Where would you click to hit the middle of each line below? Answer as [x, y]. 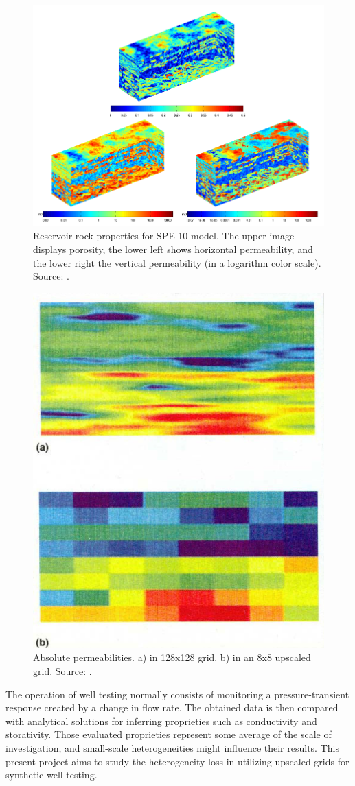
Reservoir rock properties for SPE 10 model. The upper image [164, 236]
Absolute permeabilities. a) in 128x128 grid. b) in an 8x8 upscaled [172, 657]
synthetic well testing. [51, 775]
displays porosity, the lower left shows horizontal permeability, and [173, 249]
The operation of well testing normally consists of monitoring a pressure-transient [177, 694]
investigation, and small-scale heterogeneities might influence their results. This [172, 747]
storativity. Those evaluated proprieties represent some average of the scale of [169, 734]
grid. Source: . [62, 670]
